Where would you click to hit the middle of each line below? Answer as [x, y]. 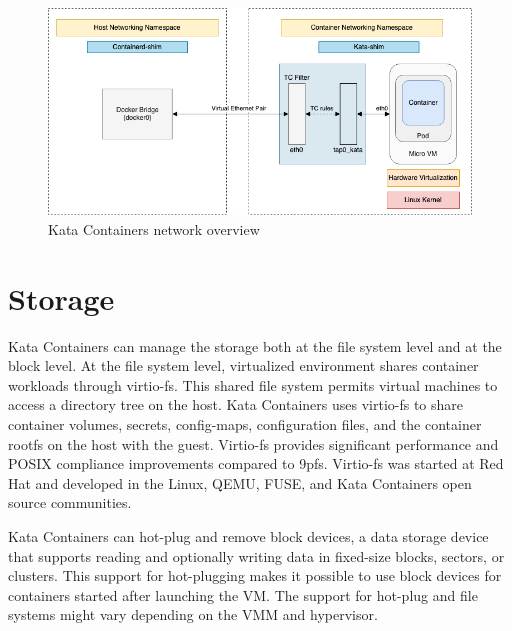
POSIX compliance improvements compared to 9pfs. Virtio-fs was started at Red [256, 463]
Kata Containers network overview [154, 228]
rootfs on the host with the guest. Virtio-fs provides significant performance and [253, 443]
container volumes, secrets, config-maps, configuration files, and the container [245, 423]
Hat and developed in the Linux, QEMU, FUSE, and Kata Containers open [240, 482]
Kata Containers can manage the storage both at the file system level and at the [255, 345]
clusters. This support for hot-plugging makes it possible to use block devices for [255, 575]
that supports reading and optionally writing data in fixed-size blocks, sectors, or [256, 555]
